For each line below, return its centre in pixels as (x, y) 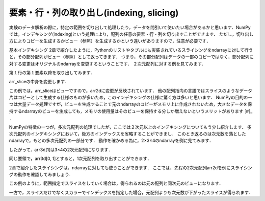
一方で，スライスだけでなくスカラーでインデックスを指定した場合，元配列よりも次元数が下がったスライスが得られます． (131, 192)
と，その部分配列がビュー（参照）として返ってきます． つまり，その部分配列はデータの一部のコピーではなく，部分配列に (132, 57)
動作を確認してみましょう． (45, 174)
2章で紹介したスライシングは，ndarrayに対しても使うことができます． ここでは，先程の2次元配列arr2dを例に (120, 167)
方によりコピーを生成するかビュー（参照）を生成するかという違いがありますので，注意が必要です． (110, 41)
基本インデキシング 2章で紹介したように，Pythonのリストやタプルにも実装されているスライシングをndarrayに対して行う (131, 50)
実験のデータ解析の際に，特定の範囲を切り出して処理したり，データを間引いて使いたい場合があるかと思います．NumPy (130, 27)
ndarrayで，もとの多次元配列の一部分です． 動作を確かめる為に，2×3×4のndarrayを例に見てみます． (111, 141)
